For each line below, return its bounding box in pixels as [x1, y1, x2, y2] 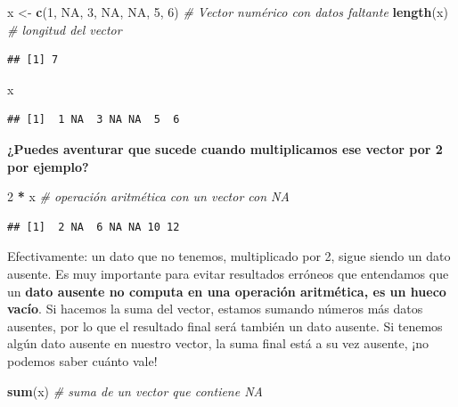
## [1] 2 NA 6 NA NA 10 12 [7, 220, 180, 233]
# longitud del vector [7, 20, 122, 38]
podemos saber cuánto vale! [7, 351, 158, 370]
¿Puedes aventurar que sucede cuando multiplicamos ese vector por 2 [7, 139, 443, 158]
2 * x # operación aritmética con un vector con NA [7, 187, 290, 206]
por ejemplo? [7, 157, 89, 175]
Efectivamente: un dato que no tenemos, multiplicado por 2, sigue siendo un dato [7, 247, 451, 265]
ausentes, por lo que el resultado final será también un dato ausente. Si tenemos [7, 316, 443, 335]
